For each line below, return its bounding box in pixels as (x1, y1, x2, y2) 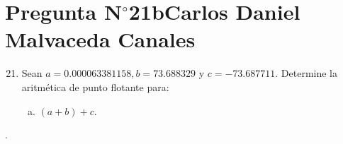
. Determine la (275, 66, 338, 80)
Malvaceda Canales (5, 25, 196, 54)
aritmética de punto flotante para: (21, 79, 169, 94)
